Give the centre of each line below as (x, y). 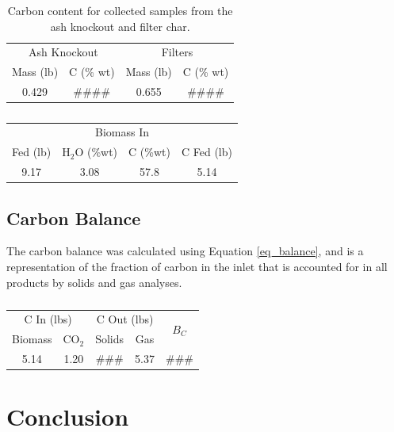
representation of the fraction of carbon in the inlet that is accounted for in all (197, 267)
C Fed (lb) (207, 152)
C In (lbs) (48, 319)
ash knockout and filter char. (120, 26)
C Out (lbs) (125, 319)
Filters (177, 52)
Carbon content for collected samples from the (120, 10)
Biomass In (122, 132)
